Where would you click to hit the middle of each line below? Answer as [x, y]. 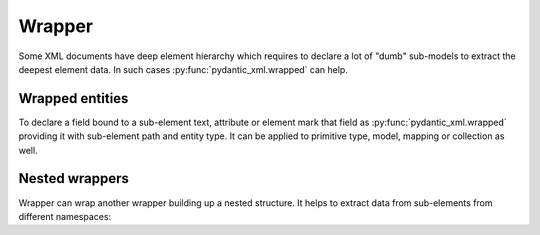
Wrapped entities [73, 98]
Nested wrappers [74, 178]
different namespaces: [65, 216]
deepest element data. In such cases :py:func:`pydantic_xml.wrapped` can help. [183, 69]
